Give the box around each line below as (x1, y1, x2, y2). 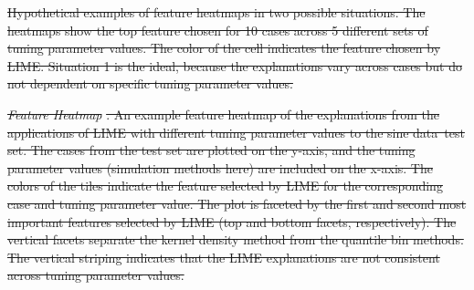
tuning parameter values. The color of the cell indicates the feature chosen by (7, 38, 441, 57)
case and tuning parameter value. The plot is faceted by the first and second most (7, 193, 467, 212)
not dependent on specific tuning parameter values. (7, 74, 293, 93)
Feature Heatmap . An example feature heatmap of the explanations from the (7, 104, 440, 123)
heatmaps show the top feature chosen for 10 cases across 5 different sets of (7, 20, 428, 39)
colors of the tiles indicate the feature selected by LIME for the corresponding (7, 176, 443, 195)
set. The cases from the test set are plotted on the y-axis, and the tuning (7, 140, 416, 160)
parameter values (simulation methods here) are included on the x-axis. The (7, 158, 433, 177)
